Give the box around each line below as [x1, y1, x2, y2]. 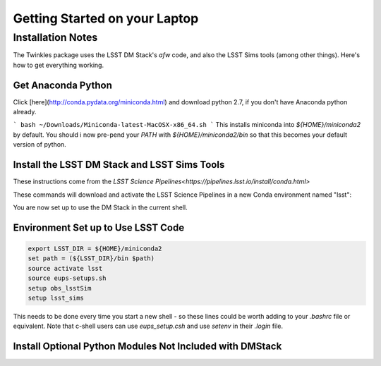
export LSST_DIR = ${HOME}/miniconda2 [28, 244, 162, 252]
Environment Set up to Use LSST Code [13, 221, 185, 233]
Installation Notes [13, 31, 98, 44]
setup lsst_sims [28, 293, 85, 302]
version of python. [13, 140, 66, 149]
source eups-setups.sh [28, 274, 107, 282]
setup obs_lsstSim [28, 284, 92, 292]
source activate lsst [28, 264, 103, 272]
